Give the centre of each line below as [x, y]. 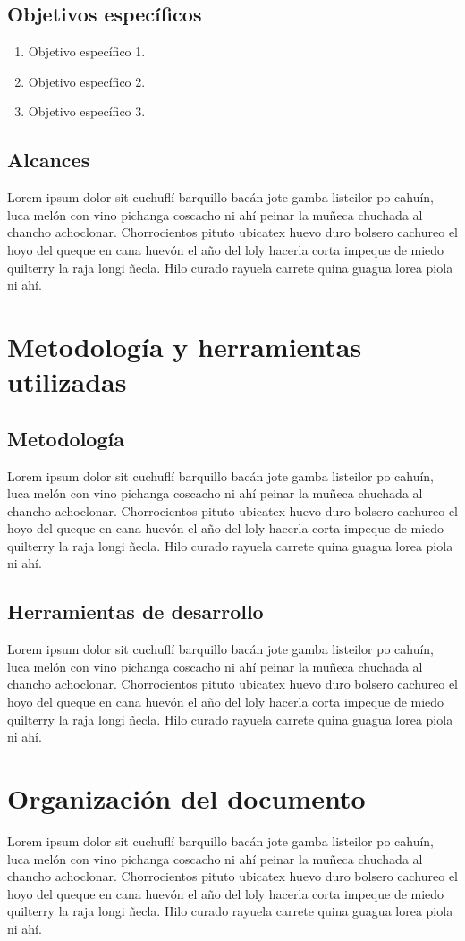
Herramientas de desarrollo [135, 611]
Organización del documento [186, 798]
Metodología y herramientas [185, 346]
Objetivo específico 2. [87, 81]
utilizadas [67, 381]
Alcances [49, 160]
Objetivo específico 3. [87, 111]
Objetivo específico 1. [87, 51]
